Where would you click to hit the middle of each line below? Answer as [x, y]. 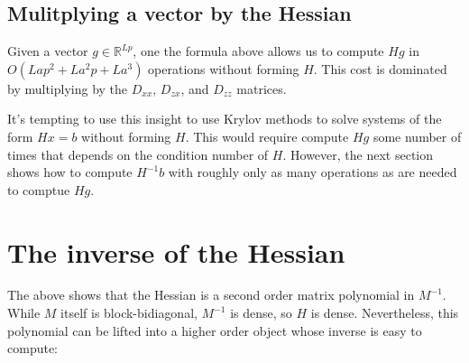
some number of [417, 136]
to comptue [39, 189]
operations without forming [224, 68]
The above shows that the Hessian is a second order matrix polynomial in [211, 295]
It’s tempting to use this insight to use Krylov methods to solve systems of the [225, 119]
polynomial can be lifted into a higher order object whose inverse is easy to [215, 330]
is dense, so [261, 313]
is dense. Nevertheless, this [385, 313]
